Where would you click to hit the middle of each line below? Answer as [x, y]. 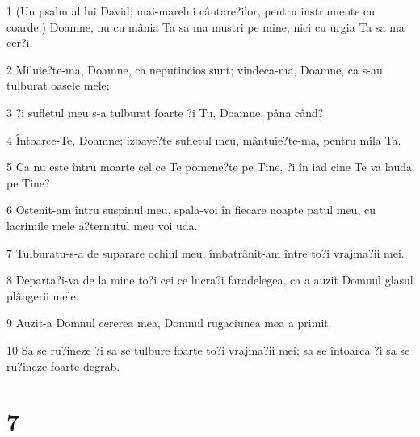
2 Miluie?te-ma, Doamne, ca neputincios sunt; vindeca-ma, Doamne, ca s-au [195, 69]
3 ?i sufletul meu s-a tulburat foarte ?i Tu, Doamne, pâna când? [165, 112]
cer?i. [20, 42]
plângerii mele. [43, 295]
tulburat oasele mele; [58, 85]
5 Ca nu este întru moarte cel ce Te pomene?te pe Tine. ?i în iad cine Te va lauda [210, 167]
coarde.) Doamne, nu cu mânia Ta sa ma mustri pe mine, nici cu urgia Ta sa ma [206, 26]
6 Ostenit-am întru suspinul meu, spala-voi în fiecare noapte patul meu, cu [191, 210]
